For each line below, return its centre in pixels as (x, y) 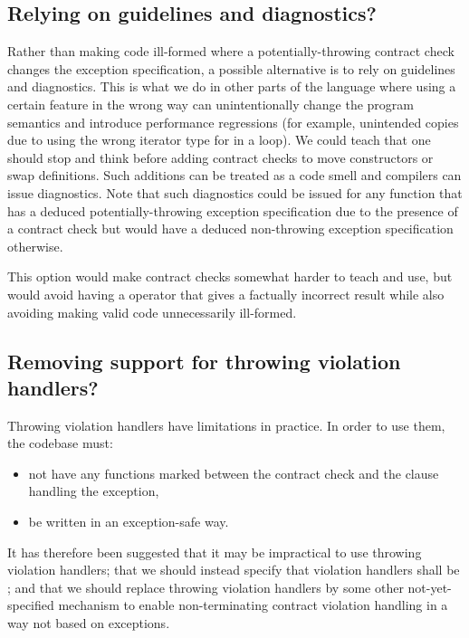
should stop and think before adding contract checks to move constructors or (220, 157)
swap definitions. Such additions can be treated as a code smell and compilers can (234, 175)
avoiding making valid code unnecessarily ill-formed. (152, 312)
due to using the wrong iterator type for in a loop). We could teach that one (219, 140)
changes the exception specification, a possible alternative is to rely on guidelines (231, 68)
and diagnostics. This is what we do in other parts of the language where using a (232, 86)
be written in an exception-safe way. (129, 522)
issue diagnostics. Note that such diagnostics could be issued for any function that (235, 192)
